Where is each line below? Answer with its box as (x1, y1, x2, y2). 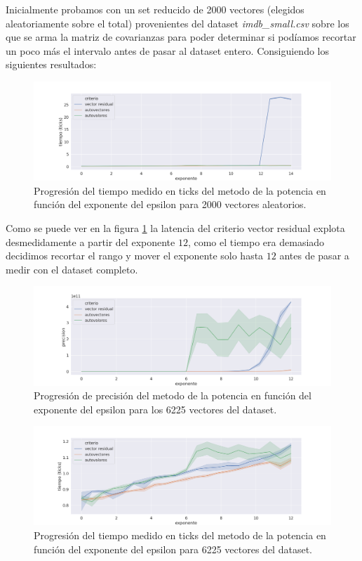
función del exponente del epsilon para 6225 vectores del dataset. (34, 541, 312, 556)
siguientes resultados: (6, 57, 97, 72)
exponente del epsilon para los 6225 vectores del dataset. (34, 401, 277, 416)
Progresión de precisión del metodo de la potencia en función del (34, 388, 311, 403)
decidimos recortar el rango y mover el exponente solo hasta (6, 248, 264, 263)
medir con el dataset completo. (6, 262, 138, 276)
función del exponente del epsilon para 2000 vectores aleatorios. (34, 197, 307, 212)
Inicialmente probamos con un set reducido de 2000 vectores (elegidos (6, 2, 304, 16)
